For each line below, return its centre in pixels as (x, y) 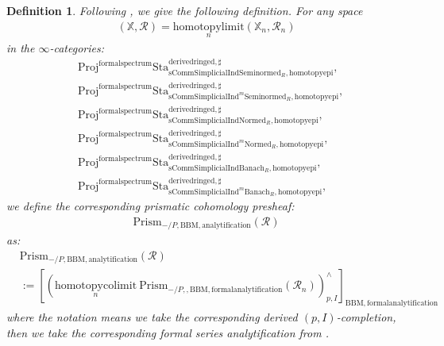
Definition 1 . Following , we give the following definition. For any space (185, 10)
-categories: (77, 47)
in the (21, 47)
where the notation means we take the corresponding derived (152, 317)
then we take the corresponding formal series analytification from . (168, 332)
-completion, (366, 317)
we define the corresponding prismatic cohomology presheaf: (151, 206)
